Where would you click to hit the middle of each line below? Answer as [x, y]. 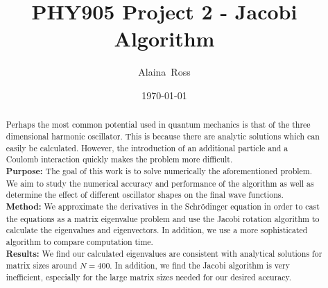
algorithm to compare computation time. [79, 241]
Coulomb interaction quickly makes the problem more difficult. [119, 159]
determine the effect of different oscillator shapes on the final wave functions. [145, 195]
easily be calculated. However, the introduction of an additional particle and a [147, 147]
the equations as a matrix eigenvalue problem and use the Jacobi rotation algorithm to [163, 218]
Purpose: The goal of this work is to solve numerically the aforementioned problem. [159, 171]
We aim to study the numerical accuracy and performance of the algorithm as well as [160, 183]
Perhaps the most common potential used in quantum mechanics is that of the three [158, 125]
